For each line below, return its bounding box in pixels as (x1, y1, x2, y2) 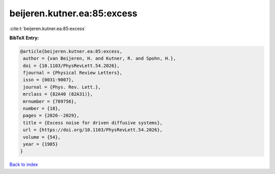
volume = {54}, (23, 134, 61, 140)
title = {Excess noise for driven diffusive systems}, (23, 120, 163, 126)
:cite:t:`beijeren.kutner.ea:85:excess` (9, 26, 86, 32)
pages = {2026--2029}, (23, 113, 80, 118)
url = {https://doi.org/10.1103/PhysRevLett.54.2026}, (23, 127, 163, 133)
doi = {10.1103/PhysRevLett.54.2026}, (23, 63, 120, 68)
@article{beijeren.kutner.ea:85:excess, (20, 48, 122, 54)
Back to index (9, 161, 38, 168)
